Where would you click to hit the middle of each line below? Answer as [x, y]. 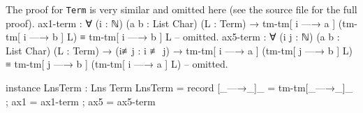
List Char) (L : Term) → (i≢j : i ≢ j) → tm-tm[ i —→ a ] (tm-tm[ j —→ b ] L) [179, 50]
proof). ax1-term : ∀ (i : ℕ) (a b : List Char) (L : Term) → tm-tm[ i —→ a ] [171, 23]
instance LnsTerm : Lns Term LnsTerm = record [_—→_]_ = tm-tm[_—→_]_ [179, 88]
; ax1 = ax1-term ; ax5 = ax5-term [81, 101]
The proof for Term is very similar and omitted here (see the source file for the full [181, 9]
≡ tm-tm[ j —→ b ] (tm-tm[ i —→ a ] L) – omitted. [117, 64]
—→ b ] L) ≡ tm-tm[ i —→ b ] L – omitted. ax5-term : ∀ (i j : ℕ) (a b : [185, 37]
